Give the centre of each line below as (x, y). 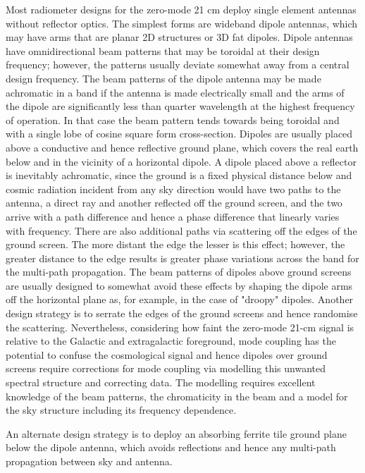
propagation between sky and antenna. (89, 461)
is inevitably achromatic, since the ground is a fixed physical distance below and (179, 175)
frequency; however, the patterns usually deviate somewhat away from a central (178, 64)
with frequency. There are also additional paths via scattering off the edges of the (181, 230)
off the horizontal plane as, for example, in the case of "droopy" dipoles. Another (180, 299)
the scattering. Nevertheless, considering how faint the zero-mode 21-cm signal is (180, 327)
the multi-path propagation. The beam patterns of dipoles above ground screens (179, 272)
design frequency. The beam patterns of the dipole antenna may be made (163, 78)
